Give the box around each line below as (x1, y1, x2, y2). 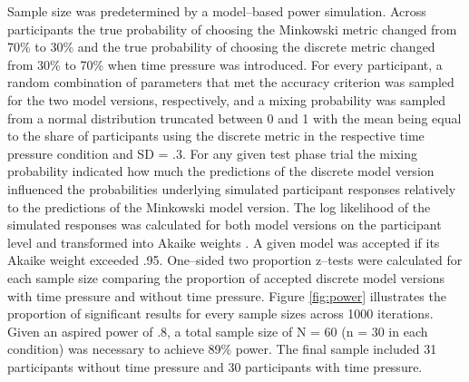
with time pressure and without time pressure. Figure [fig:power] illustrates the (7, 286, 446, 305)
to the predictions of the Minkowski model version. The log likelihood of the (7, 197, 431, 216)
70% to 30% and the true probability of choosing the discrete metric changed (7, 37, 435, 56)
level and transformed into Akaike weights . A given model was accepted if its (7, 232, 440, 251)
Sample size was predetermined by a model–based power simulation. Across (7, 2, 426, 20)
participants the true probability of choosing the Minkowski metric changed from (7, 19, 457, 38)
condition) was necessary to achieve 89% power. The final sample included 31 (7, 339, 437, 358)
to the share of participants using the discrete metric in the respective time (7, 126, 425, 145)
